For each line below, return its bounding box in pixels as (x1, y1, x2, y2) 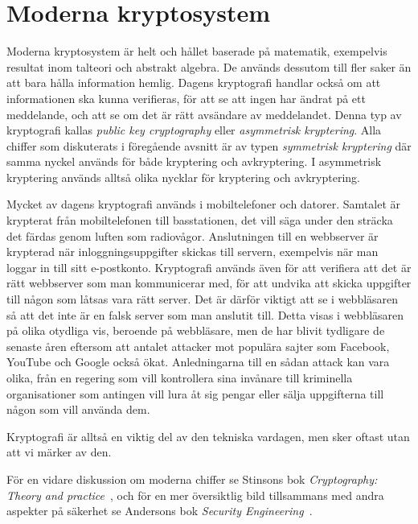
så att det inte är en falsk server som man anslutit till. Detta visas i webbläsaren (6, 306, 404, 323)
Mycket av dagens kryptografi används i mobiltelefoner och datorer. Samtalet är (6, 196, 401, 212)
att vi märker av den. (6, 444, 112, 460)
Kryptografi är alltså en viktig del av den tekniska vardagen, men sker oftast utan (6, 427, 410, 444)
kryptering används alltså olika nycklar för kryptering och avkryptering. (6, 168, 360, 185)
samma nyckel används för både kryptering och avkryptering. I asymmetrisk (6, 153, 382, 170)
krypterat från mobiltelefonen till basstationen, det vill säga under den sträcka (6, 212, 393, 229)
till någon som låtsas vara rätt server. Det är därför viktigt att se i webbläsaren (6, 291, 399, 307)
